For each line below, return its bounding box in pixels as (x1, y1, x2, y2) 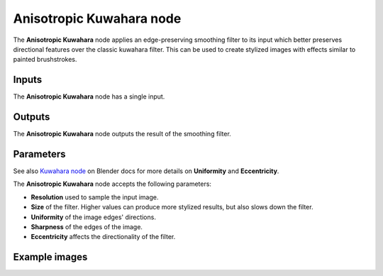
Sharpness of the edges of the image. (30, 223, 143, 231)
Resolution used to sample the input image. (30, 192, 159, 202)
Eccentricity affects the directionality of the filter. (30, 233, 176, 241)
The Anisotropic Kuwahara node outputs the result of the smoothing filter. (13, 130, 232, 138)
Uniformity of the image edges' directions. (30, 213, 156, 221)
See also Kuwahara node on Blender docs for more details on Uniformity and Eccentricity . (13, 167, 279, 175)
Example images (13, 251, 88, 263)
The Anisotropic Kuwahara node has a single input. (13, 92, 165, 101)
